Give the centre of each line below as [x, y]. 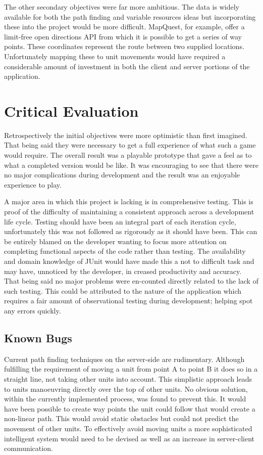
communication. [29, 448]
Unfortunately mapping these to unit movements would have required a [115, 56]
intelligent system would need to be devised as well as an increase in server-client [129, 438]
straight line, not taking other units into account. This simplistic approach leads [128, 378]
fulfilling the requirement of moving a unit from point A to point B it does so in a [131, 369]
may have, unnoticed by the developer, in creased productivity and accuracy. [123, 271]
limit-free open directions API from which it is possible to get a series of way [123, 36]
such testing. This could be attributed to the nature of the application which [123, 290]
